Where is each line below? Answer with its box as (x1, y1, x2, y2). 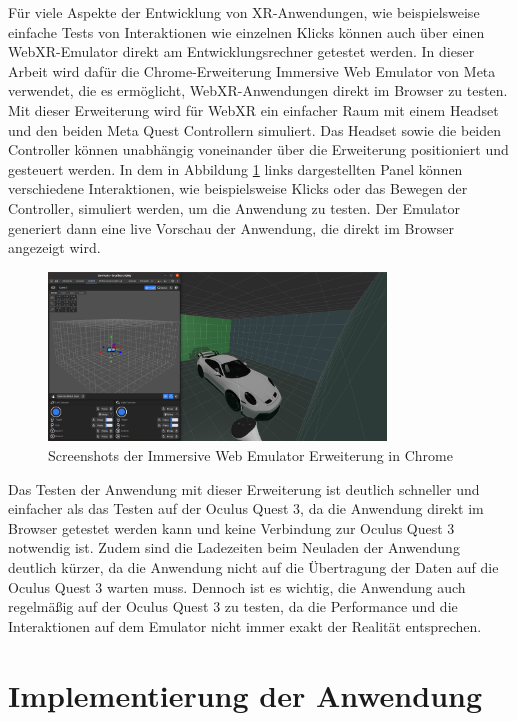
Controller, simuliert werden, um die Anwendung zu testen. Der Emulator (8, 197, 460, 218)
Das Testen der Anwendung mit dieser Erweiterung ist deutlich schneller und (8, 478, 480, 499)
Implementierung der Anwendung (8, 674, 483, 715)
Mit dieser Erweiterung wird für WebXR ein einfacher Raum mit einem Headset (8, 99, 499, 120)
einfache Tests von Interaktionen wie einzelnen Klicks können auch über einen (8, 21, 485, 42)
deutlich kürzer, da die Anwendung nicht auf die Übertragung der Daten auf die (8, 557, 499, 578)
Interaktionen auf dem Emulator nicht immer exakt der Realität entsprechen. (8, 615, 482, 636)
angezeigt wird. (8, 237, 101, 258)
